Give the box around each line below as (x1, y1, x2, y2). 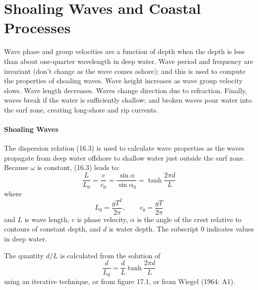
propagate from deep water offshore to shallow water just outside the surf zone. (4, 152, 245, 163)
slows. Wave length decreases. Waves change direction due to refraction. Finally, (4, 85, 247, 95)
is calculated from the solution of (60, 250, 160, 260)
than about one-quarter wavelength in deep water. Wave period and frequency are (4, 56, 254, 66)
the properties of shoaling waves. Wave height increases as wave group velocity (4, 75, 243, 86)
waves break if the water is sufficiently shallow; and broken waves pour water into (4, 95, 252, 105)
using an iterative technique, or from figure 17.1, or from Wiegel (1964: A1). (4, 276, 236, 286)
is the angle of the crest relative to (137, 214, 242, 224)
